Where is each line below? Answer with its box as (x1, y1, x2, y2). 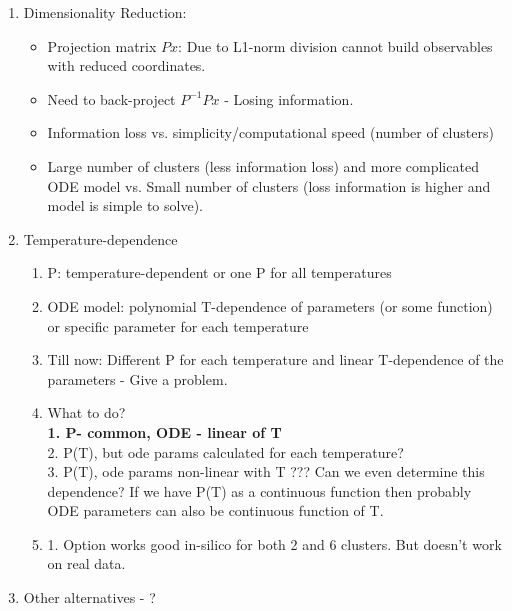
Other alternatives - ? (23, 587, 156, 608)
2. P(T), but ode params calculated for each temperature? (47, 441, 404, 462)
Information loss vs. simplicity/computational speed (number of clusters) (47, 122, 494, 143)
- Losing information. (224, 88, 354, 109)
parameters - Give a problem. (47, 368, 228, 389)
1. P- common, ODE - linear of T (47, 421, 282, 442)
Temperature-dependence (23, 228, 178, 249)
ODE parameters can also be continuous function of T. (47, 500, 384, 521)
